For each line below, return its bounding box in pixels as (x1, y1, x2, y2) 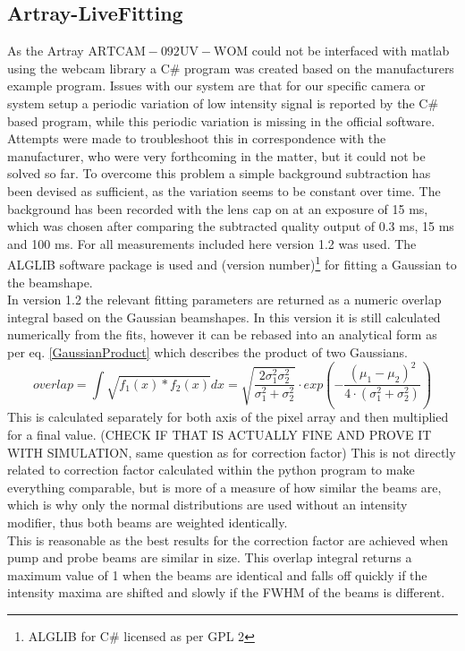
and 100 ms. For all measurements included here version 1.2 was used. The (7, 234, 417, 253)
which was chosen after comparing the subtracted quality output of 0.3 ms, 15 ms (7, 217, 454, 236)
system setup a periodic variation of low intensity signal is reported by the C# (7, 93, 439, 112)
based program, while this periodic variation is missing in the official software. (7, 111, 435, 130)
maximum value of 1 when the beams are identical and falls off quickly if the (7, 565, 427, 584)
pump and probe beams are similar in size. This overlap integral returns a (7, 548, 412, 567)
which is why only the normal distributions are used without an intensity (7, 495, 408, 514)
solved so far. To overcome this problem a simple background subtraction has (7, 164, 431, 183)
